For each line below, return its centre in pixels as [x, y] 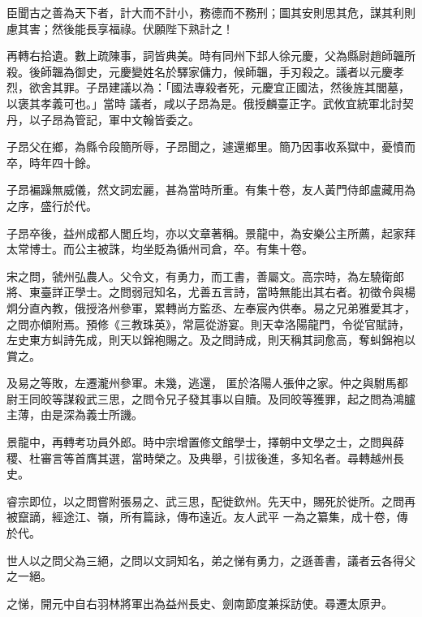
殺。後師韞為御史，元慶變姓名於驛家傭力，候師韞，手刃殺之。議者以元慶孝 [205, 71]
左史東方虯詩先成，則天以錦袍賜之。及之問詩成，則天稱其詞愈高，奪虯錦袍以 [211, 340]
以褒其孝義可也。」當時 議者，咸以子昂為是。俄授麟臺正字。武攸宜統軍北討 [205, 103]
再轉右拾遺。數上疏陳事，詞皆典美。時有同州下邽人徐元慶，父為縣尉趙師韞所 [211, 56]
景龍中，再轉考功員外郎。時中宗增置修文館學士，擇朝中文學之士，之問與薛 [205, 442]
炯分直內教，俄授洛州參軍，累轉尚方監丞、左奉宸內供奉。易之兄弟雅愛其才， [211, 307]
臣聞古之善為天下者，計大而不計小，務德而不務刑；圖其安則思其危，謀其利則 [211, 12]
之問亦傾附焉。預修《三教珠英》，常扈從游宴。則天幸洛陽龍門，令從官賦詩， [208, 324]
